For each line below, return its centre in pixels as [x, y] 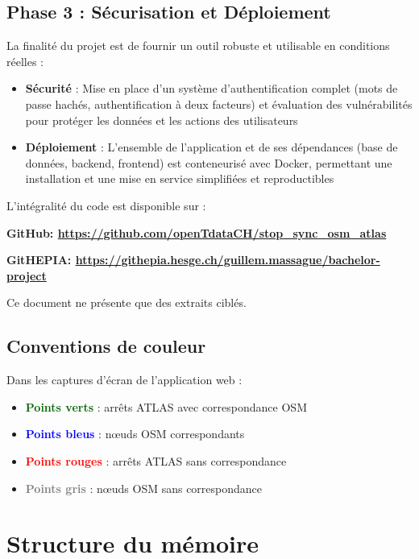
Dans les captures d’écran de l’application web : [124, 380]
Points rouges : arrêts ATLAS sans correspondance [156, 460]
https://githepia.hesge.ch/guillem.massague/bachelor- [228, 260]
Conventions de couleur [106, 346]
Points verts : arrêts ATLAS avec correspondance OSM [166, 406]
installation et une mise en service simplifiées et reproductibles [180, 178]
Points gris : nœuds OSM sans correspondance [144, 488]
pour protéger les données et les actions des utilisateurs [162, 120]
